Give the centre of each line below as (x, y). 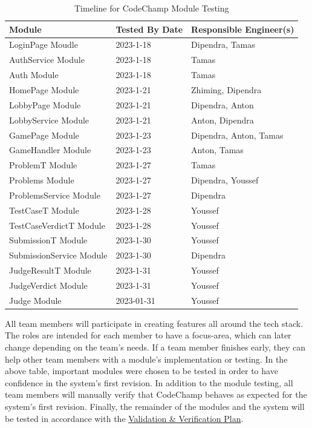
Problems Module (42, 180)
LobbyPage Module (45, 104)
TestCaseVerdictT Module (57, 225)
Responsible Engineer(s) (243, 29)
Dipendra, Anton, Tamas (237, 135)
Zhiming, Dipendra (226, 89)
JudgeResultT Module (50, 270)
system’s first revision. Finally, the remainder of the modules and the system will (155, 407)
